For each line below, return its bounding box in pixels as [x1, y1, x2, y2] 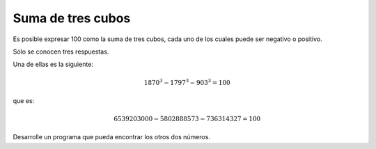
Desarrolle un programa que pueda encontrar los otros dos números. [13, 133, 210, 141]
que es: [13, 96, 35, 104]
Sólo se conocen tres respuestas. [13, 47, 109, 56]
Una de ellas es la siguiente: [13, 60, 94, 69]
